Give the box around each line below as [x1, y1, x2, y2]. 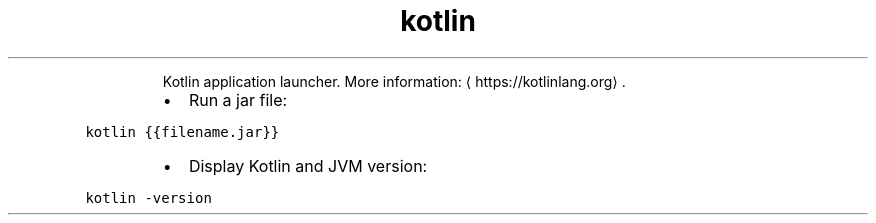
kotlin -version [85, 189, 212, 206]
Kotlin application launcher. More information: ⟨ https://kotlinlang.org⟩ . [162, 72, 626, 90]
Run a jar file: [188, 89, 288, 110]
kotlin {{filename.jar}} [85, 123, 280, 140]
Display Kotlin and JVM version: [188, 155, 428, 176]
